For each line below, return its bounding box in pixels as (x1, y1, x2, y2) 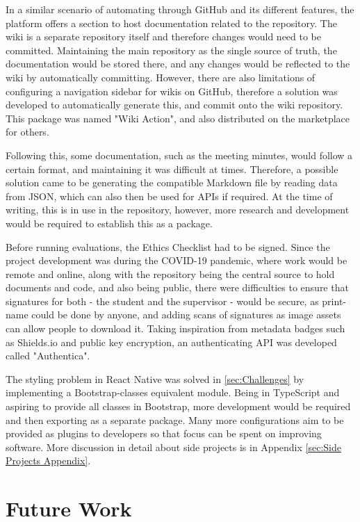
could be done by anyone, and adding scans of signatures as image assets (31, 307, 341, 322)
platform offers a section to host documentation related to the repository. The (6, 15, 337, 30)
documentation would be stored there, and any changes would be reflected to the (6, 56, 350, 71)
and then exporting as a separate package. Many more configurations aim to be (6, 412, 344, 427)
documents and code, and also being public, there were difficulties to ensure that (6, 280, 349, 295)
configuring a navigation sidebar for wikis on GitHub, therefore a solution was (6, 83, 338, 98)
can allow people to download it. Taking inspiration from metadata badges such (6, 321, 345, 336)
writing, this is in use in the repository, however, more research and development (6, 202, 350, 217)
